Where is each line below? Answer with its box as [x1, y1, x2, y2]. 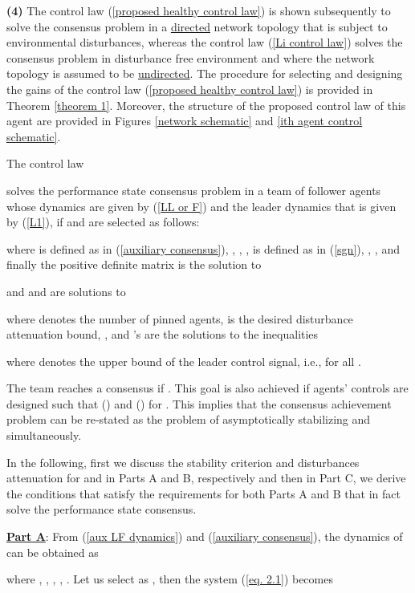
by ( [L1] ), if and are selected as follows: [6, 213, 200, 230]
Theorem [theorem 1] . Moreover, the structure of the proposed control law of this [6, 96, 406, 113]
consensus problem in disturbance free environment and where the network [6, 49, 375, 66]
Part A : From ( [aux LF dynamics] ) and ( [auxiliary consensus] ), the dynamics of [6, 528, 403, 545]
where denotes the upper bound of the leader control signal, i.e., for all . [6, 352, 361, 369]
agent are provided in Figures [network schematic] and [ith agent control [6, 112, 363, 129]
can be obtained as [6, 543, 99, 560]
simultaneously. [6, 427, 82, 444]
